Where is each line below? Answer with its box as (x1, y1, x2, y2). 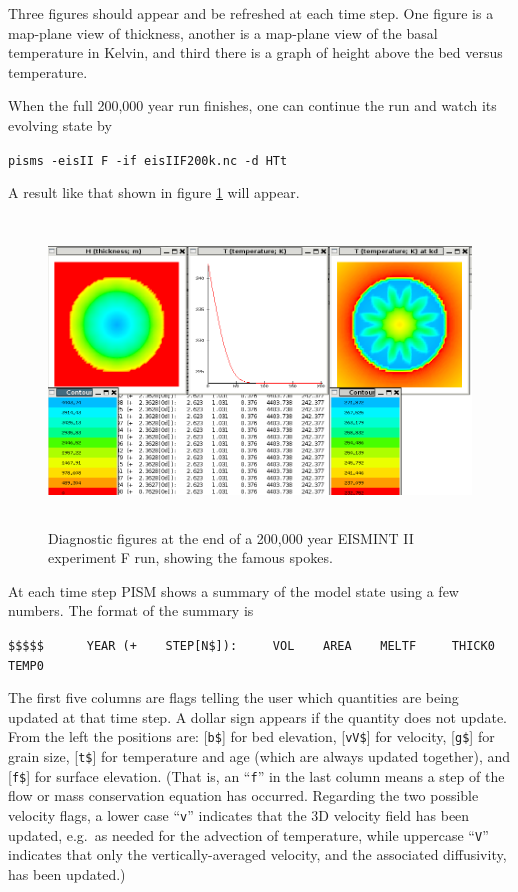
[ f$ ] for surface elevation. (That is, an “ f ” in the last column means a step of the (8, 765, 505, 786)
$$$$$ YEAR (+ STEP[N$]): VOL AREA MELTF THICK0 (8, 638, 495, 653)
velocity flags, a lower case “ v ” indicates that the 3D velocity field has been (8, 805, 470, 826)
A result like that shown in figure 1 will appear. (8, 182, 300, 203)
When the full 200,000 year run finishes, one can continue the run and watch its (8, 95, 497, 116)
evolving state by (8, 114, 112, 135)
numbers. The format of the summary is (8, 600, 254, 621)
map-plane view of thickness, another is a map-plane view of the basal (8, 22, 438, 43)
